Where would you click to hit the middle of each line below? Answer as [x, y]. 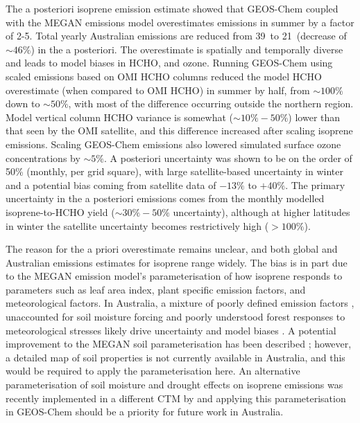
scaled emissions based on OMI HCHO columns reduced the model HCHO [164, 76]
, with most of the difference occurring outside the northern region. [211, 103]
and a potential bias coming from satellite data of [111, 184]
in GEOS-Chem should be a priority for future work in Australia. [145, 412]
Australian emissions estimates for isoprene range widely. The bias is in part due [177, 262]
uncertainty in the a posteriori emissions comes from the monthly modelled [165, 198]
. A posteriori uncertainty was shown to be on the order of [228, 157]
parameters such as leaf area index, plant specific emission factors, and [156, 289]
